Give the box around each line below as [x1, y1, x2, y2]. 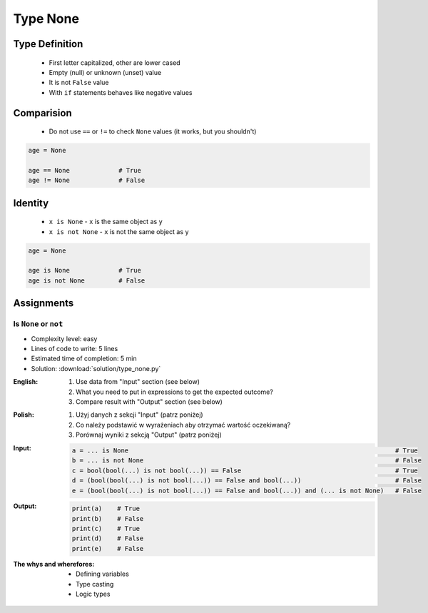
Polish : [13, 410, 35, 419]
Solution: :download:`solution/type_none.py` [31, 364, 161, 373]
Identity [13, 197, 49, 209]
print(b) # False [71, 515, 144, 522]
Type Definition [13, 38, 83, 50]
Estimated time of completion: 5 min [31, 354, 137, 363]
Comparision [13, 107, 72, 119]
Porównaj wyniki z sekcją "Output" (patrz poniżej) [76, 430, 223, 439]
